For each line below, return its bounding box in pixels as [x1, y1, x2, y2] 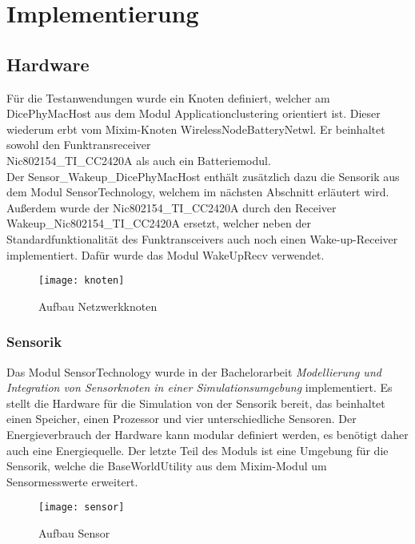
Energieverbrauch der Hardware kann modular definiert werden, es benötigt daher [6, 425, 409, 442]
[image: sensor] [38, 502, 125, 514]
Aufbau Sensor [38, 524, 110, 541]
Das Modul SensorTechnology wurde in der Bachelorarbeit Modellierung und [6, 363, 381, 380]
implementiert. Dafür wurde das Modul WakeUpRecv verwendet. [6, 246, 325, 263]
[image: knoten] [38, 275, 125, 287]
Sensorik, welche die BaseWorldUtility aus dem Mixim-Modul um [6, 457, 327, 474]
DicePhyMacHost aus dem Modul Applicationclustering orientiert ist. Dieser [6, 105, 381, 122]
